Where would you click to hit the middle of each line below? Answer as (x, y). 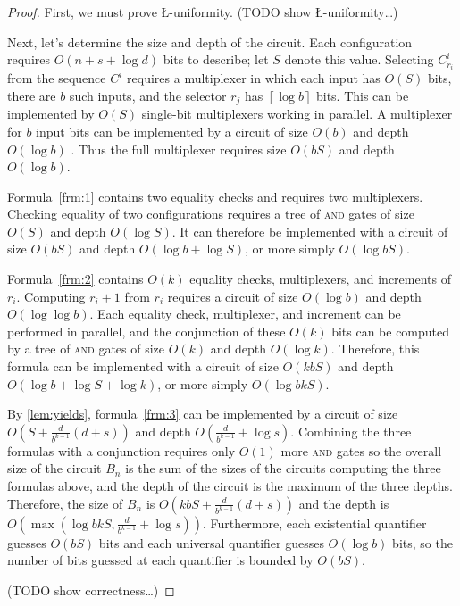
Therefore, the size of (65, 503)
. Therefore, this (375, 349)
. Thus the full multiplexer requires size (179, 149)
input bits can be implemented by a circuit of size (172, 131)
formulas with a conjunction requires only (121, 450)
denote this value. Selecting (359, 59)
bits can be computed (391, 331)
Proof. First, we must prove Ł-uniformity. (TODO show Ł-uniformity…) (203, 12)
